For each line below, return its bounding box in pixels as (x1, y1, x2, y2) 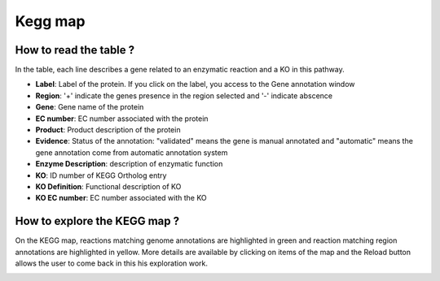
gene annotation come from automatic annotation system (35, 147, 228, 158)
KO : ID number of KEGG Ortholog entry (35, 171, 167, 180)
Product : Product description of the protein (35, 125, 181, 135)
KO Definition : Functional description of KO (35, 181, 182, 191)
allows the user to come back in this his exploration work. (15, 258, 208, 268)
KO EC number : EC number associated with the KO (35, 193, 207, 203)
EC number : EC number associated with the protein (35, 114, 209, 123)
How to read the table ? (15, 43, 135, 57)
